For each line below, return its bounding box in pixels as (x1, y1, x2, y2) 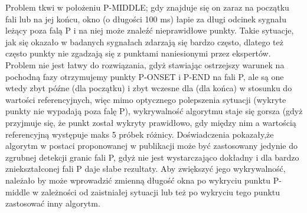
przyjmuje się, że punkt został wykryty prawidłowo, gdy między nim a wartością (5, 116, 296, 128)
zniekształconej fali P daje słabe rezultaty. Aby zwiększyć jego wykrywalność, (5, 162, 286, 175)
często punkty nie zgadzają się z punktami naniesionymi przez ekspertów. (5, 47, 271, 59)
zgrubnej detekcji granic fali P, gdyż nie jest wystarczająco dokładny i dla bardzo (5, 151, 299, 163)
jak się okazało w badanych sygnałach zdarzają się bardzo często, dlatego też (5, 35, 283, 48)
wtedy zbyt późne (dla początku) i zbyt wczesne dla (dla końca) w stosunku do (5, 82, 292, 94)
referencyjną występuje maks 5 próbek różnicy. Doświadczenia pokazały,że (5, 128, 274, 140)
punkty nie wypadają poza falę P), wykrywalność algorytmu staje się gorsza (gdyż (5, 105, 303, 117)
